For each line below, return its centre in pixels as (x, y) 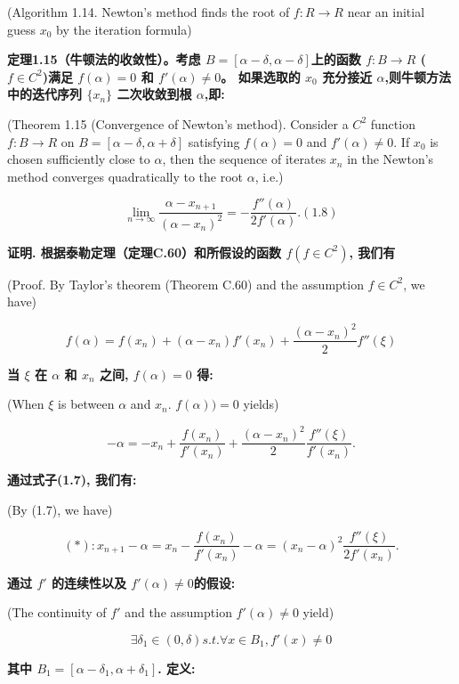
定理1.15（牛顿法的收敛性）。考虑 (104, 59)
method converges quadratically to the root (125, 176)
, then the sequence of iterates (244, 159)
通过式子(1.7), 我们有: (72, 480)
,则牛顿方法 (418, 76)
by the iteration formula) (124, 29)
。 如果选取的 (261, 76)
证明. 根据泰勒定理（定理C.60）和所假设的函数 (145, 252)
